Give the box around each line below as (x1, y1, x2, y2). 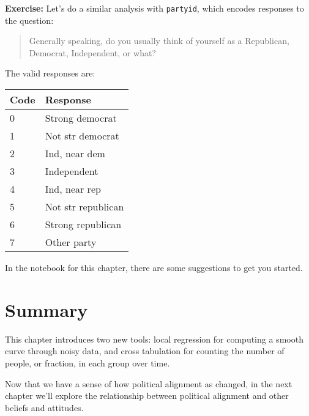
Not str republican (45, 199, 124, 214)
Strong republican (45, 217, 122, 232)
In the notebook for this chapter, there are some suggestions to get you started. (5, 261, 303, 274)
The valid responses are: (5, 67, 95, 80)
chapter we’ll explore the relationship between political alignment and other (5, 389, 289, 402)
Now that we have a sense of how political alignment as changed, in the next (5, 377, 292, 390)
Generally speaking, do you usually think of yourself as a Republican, (29, 34, 289, 47)
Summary (5, 297, 88, 322)
